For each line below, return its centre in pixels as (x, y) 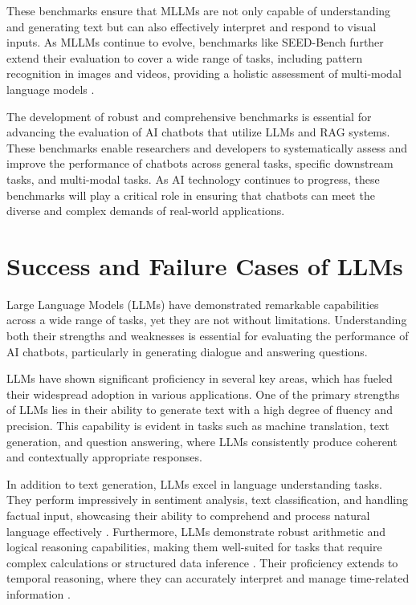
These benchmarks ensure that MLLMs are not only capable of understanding (199, 10)
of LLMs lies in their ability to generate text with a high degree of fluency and (200, 410)
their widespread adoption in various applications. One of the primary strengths (203, 394)
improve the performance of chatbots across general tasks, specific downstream (200, 163)
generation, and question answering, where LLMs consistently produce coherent (202, 441)
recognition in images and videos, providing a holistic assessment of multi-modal (204, 73)
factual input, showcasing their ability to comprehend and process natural (188, 515)
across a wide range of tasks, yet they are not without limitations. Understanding (207, 320)
